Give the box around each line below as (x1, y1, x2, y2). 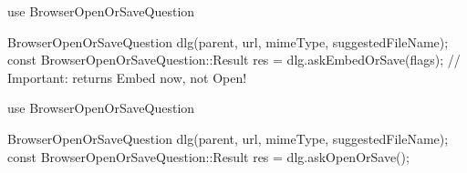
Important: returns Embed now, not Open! (7, 67, 247, 86)
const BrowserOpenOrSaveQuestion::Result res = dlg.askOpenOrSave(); (7, 147, 410, 166)
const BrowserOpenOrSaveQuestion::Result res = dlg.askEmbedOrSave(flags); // (7, 50, 461, 69)
